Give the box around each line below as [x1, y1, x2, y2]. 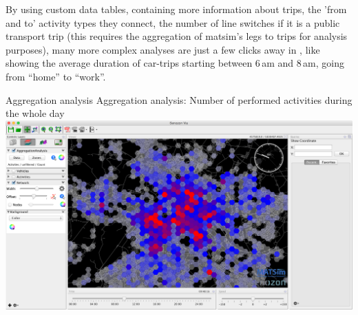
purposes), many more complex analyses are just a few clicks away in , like [6, 42, 320, 56]
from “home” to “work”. [6, 69, 106, 83]
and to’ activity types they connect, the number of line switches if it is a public [6, 15, 340, 30]
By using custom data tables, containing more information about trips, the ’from [6, 2, 347, 16]
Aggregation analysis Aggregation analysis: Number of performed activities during [6, 92, 352, 107]
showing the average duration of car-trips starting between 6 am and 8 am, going [6, 56, 344, 70]
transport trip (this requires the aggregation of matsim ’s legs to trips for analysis [6, 29, 348, 43]
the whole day [6, 106, 65, 120]
